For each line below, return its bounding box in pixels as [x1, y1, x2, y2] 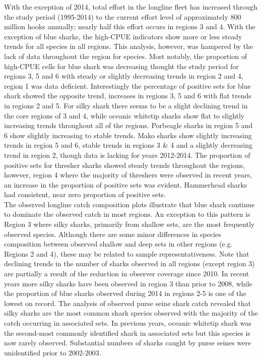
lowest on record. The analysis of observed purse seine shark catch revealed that [4, 297, 251, 308]
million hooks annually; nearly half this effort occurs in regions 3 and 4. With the [4, 21, 255, 32]
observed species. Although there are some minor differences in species [4, 228, 221, 239]
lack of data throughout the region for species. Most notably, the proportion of [4, 50, 247, 61]
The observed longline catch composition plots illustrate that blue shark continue [4, 199, 255, 209]
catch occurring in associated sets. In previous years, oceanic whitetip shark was [4, 318, 251, 328]
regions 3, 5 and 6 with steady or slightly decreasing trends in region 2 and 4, [4, 71, 243, 81]
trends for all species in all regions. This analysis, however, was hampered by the [4, 41, 253, 51]
